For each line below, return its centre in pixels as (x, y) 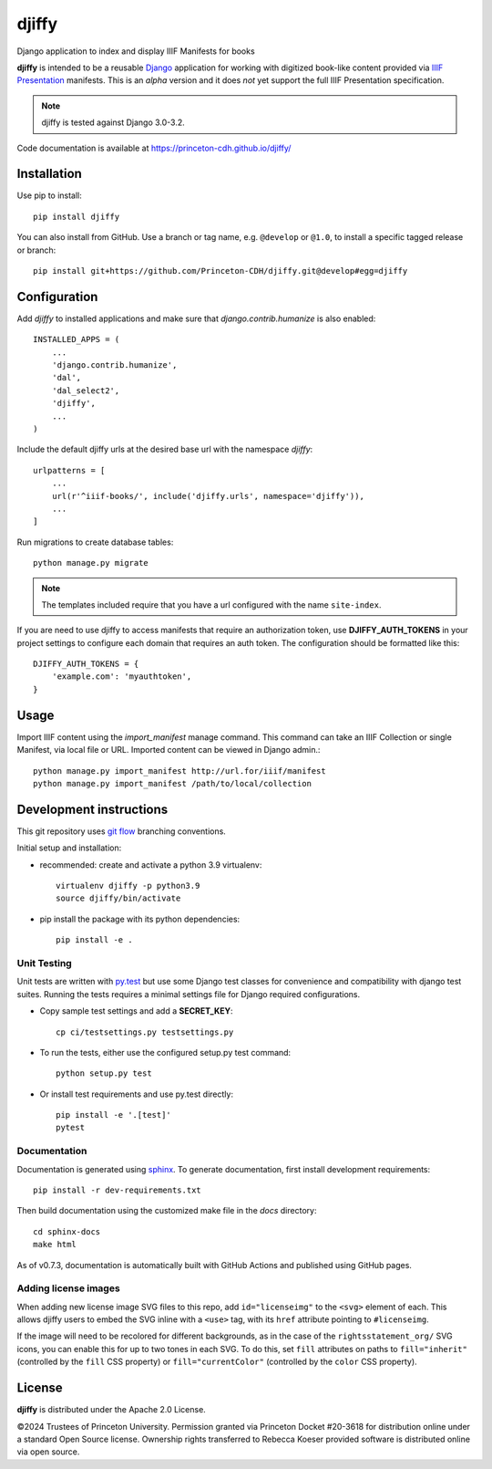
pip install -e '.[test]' (114, 1115)
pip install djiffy (77, 216)
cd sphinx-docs (67, 1231)
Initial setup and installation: (69, 848)
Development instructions (92, 809)
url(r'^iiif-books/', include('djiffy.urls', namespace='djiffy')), (208, 496)
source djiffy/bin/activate (118, 898)
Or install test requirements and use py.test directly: (137, 1094)
